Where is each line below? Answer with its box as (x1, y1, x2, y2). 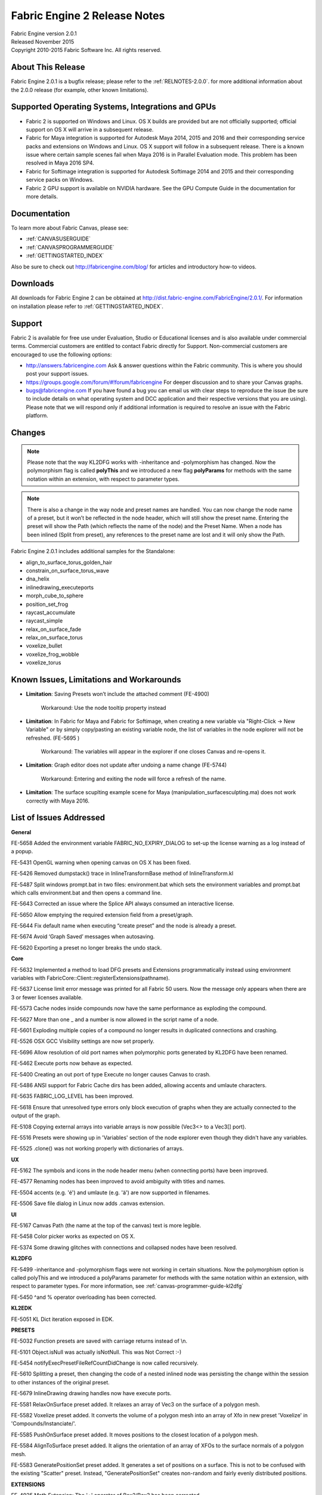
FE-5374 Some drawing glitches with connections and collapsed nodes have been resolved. (11, 1244, 238, 1251)
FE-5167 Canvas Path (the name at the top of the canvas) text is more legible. (11, 1222, 202, 1229)
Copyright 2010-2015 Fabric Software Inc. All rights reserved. (11, 47, 162, 54)
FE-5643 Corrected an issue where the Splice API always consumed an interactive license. (11, 900, 235, 907)
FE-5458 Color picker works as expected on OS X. (11, 1232, 135, 1240)
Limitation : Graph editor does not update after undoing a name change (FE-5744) (26, 761, 227, 768)
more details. (26, 193, 58, 200)
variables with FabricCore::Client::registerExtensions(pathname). (11, 975, 170, 982)
